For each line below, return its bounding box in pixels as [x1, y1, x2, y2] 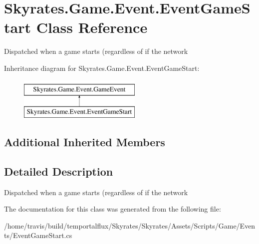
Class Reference [36, 17, 148, 37]
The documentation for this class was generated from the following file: [4, 204, 221, 214]
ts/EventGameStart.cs [4, 230, 72, 241]
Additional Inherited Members [4, 134, 165, 150]
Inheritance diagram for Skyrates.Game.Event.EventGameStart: [4, 62, 200, 73]
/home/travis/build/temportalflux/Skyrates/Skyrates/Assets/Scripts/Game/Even [4, 220, 256, 231]
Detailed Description [4, 163, 113, 179]
